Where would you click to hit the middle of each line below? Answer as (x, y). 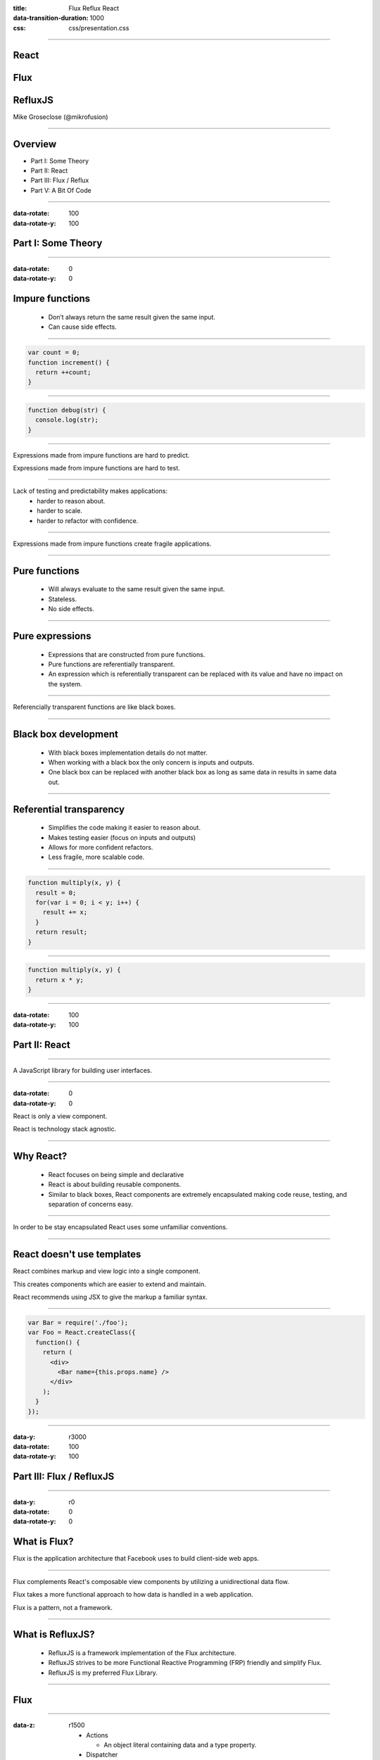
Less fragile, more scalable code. (96, 857)
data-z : (24, 1726)
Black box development (66, 734)
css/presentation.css (99, 27)
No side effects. (71, 609)
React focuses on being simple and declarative (116, 1174)
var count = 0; (54, 353)
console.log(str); (67, 420)
